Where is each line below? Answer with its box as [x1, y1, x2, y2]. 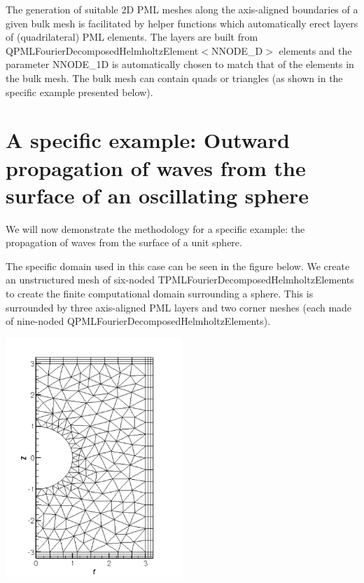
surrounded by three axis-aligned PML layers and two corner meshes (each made [6, 300, 352, 314]
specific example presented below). [6, 84, 153, 99]
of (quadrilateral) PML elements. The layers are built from [6, 29, 258, 44]
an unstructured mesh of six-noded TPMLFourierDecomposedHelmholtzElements [6, 272, 354, 287]
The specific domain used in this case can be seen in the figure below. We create [6, 258, 350, 273]
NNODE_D [211, 43, 263, 58]
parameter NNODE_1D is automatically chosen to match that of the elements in [6, 57, 354, 72]
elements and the [279, 43, 352, 58]
